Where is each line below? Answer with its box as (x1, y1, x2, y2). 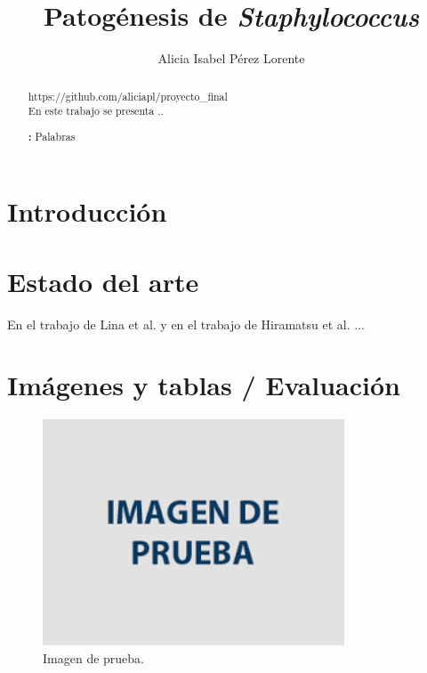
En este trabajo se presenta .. (28, 103, 164, 118)
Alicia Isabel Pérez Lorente (157, 49, 305, 68)
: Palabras (28, 128, 76, 144)
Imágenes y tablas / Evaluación (7, 367, 400, 403)
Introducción (7, 193, 167, 230)
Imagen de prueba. (43, 649, 144, 668)
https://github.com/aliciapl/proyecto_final (28, 88, 228, 103)
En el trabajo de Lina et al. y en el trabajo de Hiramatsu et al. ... (7, 314, 365, 333)
